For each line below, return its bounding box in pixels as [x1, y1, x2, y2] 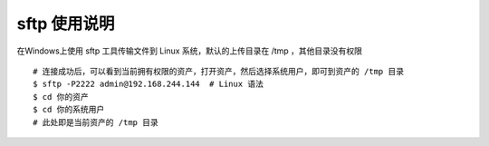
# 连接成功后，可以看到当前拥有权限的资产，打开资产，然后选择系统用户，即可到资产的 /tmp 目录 [33, 66, 405, 76]
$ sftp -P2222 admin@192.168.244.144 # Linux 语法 [33, 79, 264, 90]
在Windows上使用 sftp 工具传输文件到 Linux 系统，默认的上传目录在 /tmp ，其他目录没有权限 [16, 45, 362, 56]
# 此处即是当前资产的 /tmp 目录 [33, 117, 158, 127]
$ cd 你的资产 [33, 92, 90, 102]
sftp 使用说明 [16, 14, 115, 34]
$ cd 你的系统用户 [33, 104, 105, 115]
